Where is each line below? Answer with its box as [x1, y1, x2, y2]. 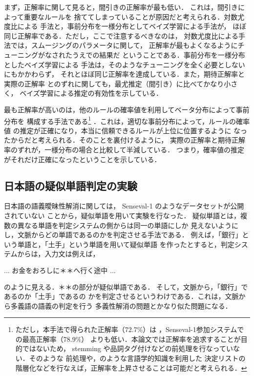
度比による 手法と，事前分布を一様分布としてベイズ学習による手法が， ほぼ [4, 21, 247, 31]
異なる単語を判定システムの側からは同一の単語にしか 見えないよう [17, 220, 232, 230]
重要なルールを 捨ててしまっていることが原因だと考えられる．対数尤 [23, 11, 245, 21]
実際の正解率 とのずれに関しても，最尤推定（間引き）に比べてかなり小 [4, 78, 231, 88]
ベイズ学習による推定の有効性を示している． [20, 88, 163, 98]
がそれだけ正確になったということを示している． [4, 154, 161, 164]
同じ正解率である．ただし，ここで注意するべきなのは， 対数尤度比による [4, 30, 239, 41]
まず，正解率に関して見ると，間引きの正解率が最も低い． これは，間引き [4, 2, 238, 12]
